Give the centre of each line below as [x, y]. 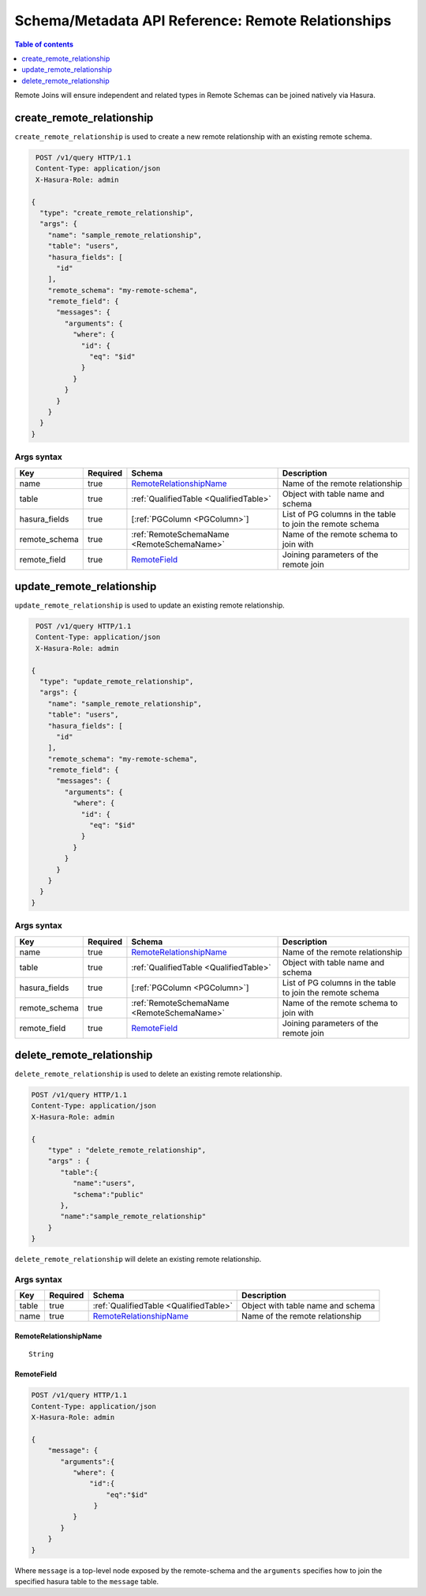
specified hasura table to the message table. [87, 1582]
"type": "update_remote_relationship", [117, 681]
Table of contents [44, 44]
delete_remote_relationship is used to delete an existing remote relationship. [149, 1074]
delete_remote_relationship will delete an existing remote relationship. [138, 1259]
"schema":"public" [108, 1194]
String [41, 1354]
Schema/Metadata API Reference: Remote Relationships [203, 21]
